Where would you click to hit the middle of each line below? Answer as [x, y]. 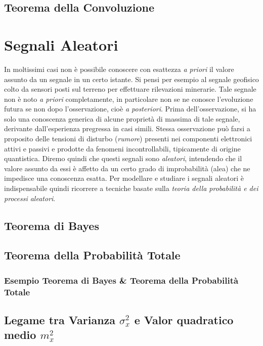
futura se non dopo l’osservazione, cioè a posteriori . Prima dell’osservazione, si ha [130, 109]
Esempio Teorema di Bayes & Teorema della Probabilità [121, 280]
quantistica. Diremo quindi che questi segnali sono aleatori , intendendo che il [123, 158]
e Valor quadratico [184, 319]
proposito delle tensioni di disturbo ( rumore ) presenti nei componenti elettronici [128, 139]
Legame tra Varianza [60, 319]
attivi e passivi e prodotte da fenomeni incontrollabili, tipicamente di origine [122, 148]
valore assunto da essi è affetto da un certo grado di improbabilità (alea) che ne [127, 168]
